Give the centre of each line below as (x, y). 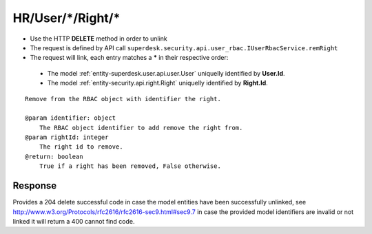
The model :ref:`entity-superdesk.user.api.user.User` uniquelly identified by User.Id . (166, 73)
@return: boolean (54, 156)
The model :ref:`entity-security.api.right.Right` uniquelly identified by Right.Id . (157, 83)
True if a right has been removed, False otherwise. (130, 166)
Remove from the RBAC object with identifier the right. (123, 99)
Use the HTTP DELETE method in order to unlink (99, 39)
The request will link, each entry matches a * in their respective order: (129, 58)
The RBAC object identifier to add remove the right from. (141, 128)
